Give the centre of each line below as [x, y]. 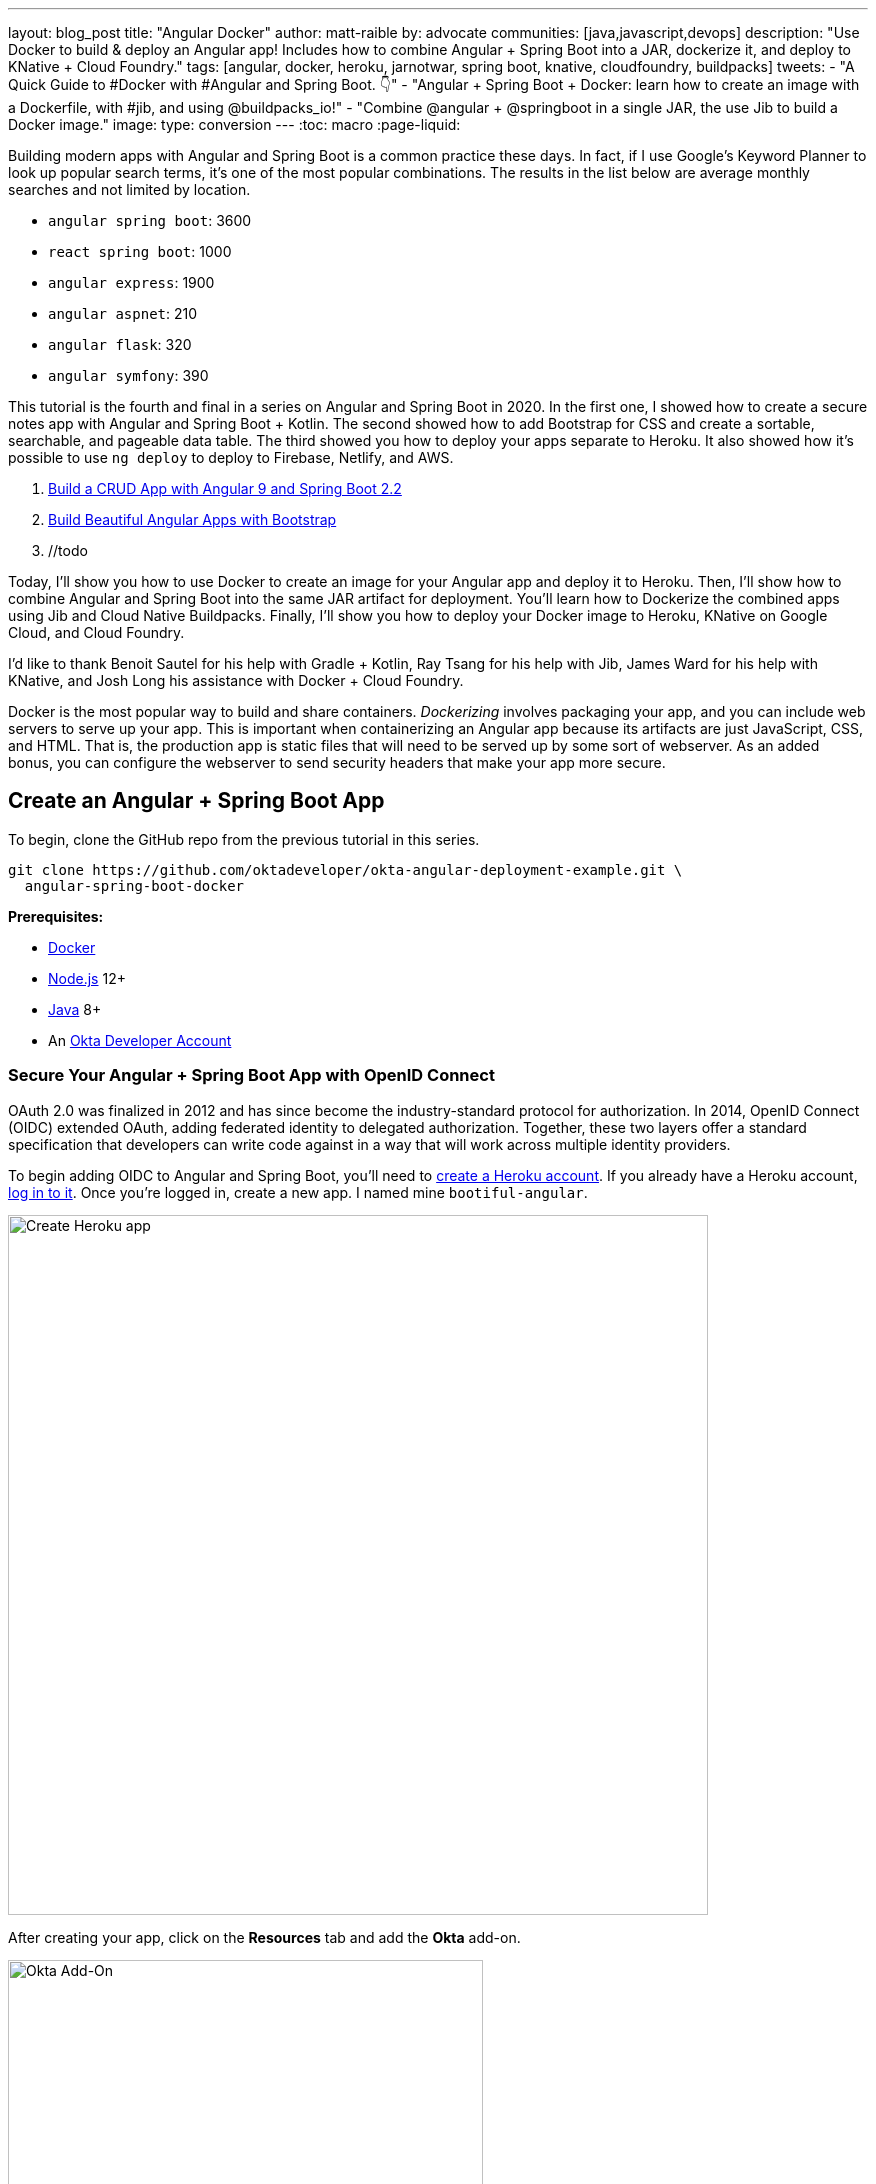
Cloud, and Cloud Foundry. [96, 632]
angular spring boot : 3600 [150, 220]
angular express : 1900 [131, 282]
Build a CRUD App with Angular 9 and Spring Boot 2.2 [225, 488]
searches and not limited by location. [129, 189]
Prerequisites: [56, 916]
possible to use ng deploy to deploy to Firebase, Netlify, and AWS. [231, 457]
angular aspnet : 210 [123, 313]
